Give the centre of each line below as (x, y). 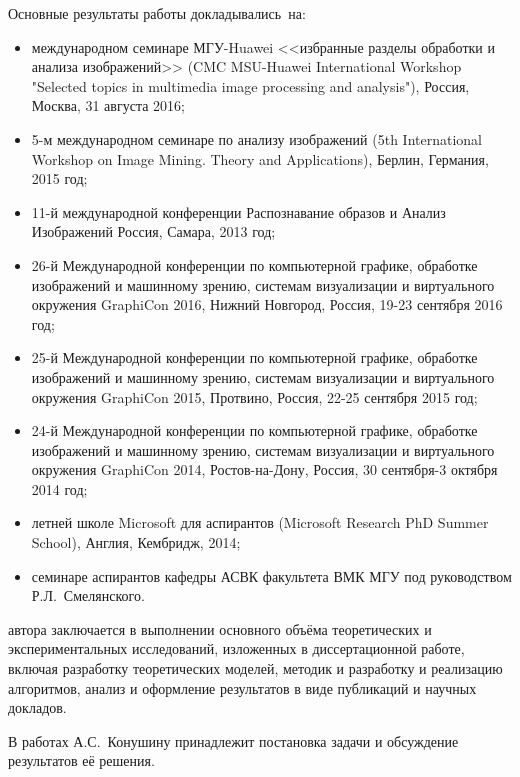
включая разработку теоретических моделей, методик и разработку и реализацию (255, 668)
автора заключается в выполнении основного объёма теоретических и (220, 628)
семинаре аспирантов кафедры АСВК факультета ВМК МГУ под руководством (271, 575)
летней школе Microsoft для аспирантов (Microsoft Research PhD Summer (260, 522)
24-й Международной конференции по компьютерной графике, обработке (254, 430)
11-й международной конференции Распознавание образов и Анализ (238, 211)
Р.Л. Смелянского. (88, 595)
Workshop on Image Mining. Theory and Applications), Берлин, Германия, (260, 158)
